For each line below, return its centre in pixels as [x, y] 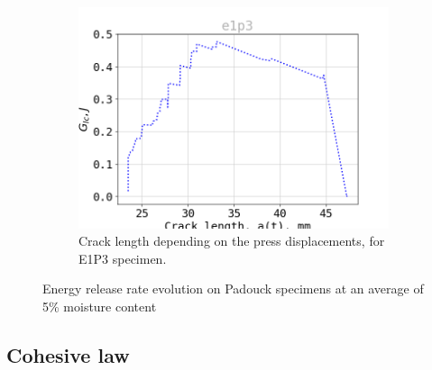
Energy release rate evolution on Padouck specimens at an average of [233, 289]
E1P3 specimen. [123, 258]
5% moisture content [100, 307]
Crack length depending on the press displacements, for [232, 241]
